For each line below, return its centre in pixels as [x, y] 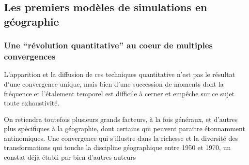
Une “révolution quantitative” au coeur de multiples [108, 45]
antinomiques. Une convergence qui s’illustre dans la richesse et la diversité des [121, 138]
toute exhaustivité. [32, 103]
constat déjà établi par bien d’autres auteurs [70, 157]
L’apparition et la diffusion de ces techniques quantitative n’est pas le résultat [120, 74]
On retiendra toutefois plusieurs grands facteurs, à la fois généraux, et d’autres [121, 119]
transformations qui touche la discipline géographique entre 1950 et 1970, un [117, 147]
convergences [30, 56]
